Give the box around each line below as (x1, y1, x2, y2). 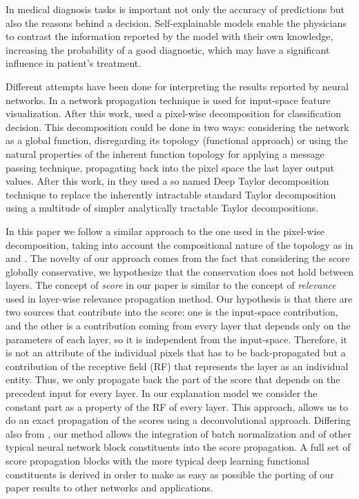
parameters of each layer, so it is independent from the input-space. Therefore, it (6, 332, 347, 346)
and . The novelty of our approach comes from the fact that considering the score (6, 251, 350, 265)
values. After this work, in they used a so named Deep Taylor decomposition (6, 174, 329, 188)
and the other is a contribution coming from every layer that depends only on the (6, 318, 351, 333)
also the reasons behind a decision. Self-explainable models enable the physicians (6, 15, 347, 30)
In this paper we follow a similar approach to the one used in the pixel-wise (6, 223, 325, 238)
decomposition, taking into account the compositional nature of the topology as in (6, 237, 353, 252)
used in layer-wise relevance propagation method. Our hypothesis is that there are (6, 291, 353, 305)
